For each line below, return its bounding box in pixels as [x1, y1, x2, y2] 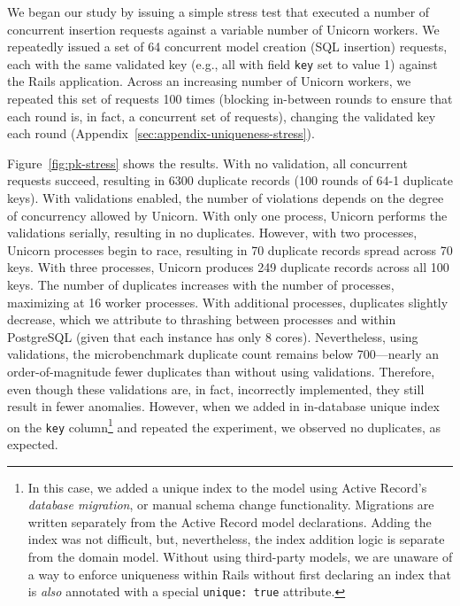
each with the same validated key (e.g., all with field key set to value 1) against [7, 54, 438, 73]
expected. [7, 435, 58, 454]
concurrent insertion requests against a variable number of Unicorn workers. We [7, 19, 440, 38]
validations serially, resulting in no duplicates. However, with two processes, [7, 223, 418, 242]
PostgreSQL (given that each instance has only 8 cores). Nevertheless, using [7, 327, 418, 346]
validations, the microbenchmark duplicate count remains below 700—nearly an [7, 345, 439, 363]
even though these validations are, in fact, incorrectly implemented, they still [7, 379, 425, 398]
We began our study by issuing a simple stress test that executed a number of [7, 3, 430, 20]
